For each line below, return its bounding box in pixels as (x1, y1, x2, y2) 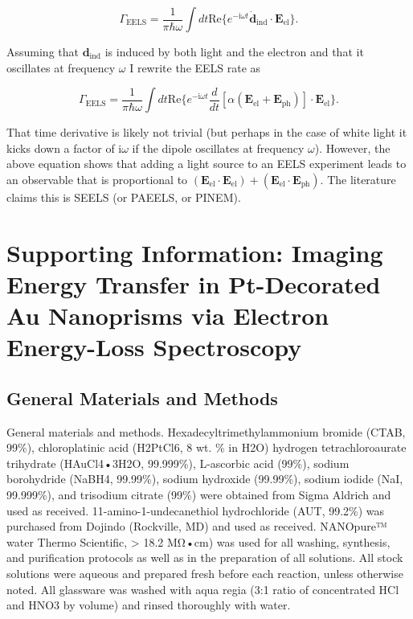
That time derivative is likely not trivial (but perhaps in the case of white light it (6, 124, 407, 141)
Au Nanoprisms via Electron (6, 299, 329, 332)
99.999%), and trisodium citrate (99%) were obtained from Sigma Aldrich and (6, 486, 391, 503)
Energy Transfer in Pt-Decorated (6, 267, 381, 300)
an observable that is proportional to (6, 170, 188, 187)
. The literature (320, 170, 396, 187)
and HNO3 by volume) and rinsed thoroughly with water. (6, 596, 291, 613)
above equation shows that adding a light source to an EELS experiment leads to (6, 155, 407, 172)
